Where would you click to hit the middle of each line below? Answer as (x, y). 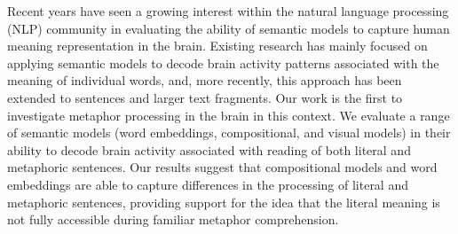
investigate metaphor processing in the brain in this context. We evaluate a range (229, 115)
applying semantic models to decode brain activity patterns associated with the (223, 62)
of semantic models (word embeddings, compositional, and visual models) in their (229, 133)
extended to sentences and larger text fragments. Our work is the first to (205, 97)
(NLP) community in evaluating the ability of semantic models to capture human (229, 28)
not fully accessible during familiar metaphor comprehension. (173, 219)
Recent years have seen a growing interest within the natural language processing (228, 11)
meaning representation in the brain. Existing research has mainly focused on (217, 46)
